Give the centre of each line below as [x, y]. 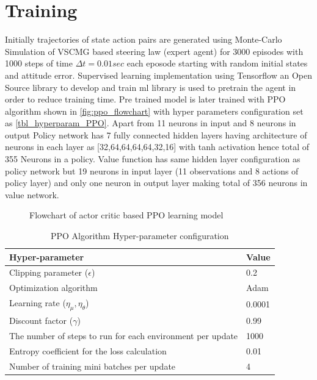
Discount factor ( [41, 321]
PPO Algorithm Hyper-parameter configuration [140, 236]
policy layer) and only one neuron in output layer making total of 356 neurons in [156, 183]
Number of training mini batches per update [93, 366]
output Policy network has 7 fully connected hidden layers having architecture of [156, 134]
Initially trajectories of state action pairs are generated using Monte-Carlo [144, 39]
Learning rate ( [38, 303]
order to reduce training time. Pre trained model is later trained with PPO [145, 99]
